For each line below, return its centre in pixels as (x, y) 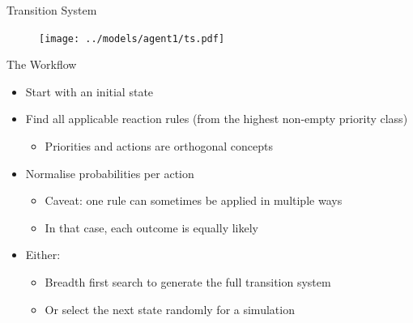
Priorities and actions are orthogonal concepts (159, 146)
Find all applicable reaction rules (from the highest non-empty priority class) (217, 119)
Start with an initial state (89, 91)
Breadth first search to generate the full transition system (188, 282)
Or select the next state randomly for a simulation (170, 309)
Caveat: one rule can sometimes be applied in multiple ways (194, 200)
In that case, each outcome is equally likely (151, 227)
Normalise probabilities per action (110, 173)
